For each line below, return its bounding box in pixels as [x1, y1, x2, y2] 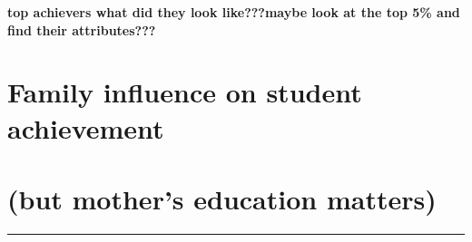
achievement [7, 109, 164, 146]
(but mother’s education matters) [7, 179, 437, 217]
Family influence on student [7, 73, 362, 111]
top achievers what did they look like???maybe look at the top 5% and [7, 3, 460, 21]
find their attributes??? [7, 20, 156, 39]
